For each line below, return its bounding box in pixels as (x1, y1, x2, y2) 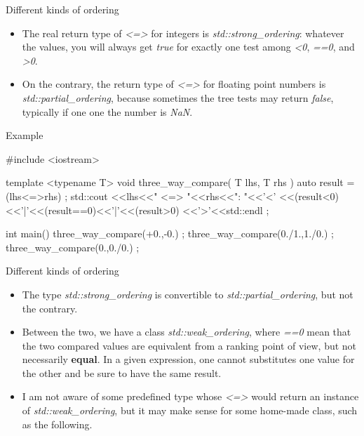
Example (6, 128, 43, 143)
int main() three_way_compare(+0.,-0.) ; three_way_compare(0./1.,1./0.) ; (6, 226, 335, 241)
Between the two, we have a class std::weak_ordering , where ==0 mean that (22, 324, 351, 339)
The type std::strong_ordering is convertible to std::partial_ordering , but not (22, 286, 353, 301)
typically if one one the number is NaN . (22, 104, 193, 119)
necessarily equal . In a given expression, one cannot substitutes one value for (22, 352, 355, 366)
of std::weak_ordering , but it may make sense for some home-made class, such (22, 403, 358, 418)
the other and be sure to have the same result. (22, 365, 222, 380)
